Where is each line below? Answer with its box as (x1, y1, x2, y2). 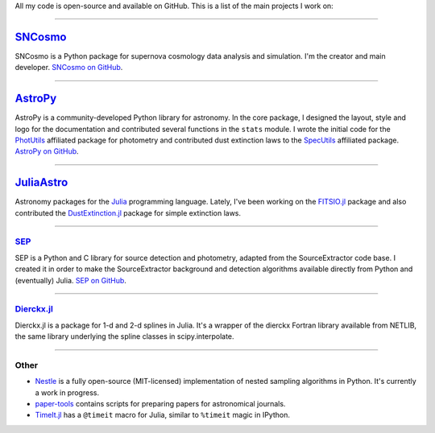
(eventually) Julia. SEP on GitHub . (14, 275, 126, 285)
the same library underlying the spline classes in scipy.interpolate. (14, 332, 234, 341)
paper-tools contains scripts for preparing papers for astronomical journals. (35, 399, 286, 409)
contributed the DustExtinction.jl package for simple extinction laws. (14, 208, 242, 217)
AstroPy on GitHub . (14, 146, 80, 156)
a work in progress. (35, 387, 100, 398)
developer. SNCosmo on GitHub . (14, 63, 123, 72)
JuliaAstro (14, 175, 68, 189)
